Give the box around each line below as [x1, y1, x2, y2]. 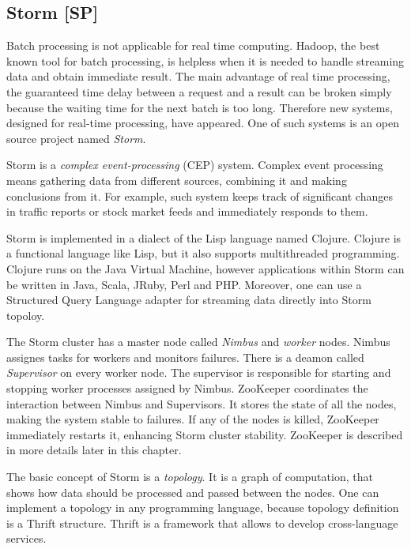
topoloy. [6, 306, 45, 323]
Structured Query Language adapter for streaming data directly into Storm [6, 291, 371, 308]
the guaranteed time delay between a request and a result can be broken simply [6, 83, 392, 100]
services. [6, 530, 47, 547]
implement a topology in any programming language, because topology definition [6, 499, 399, 516]
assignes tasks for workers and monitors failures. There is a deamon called [6, 348, 364, 365]
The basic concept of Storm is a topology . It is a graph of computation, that [6, 468, 373, 485]
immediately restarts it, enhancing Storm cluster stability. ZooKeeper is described [6, 426, 403, 442]
